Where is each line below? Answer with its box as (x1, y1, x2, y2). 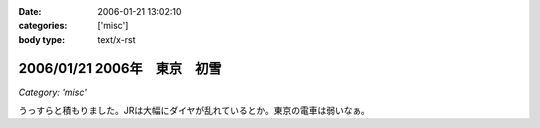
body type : (18, 33, 65, 45)
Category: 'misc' (18, 86, 87, 98)
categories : (18, 20, 68, 32)
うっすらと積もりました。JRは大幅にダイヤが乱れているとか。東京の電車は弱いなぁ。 (18, 105, 370, 117)
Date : (18, 6, 42, 17)
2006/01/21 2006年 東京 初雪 (18, 60, 222, 77)
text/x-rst (97, 33, 136, 45)
